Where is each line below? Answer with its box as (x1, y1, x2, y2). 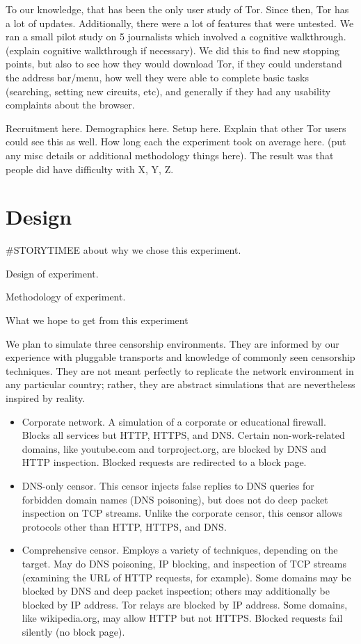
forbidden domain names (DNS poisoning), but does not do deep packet (22, 492, 328, 506)
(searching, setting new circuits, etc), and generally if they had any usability (6, 83, 331, 98)
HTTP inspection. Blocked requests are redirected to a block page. (22, 455, 307, 469)
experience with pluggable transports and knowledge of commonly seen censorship (6, 350, 355, 364)
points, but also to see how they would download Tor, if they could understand (6, 56, 342, 71)
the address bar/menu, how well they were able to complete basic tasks (6, 70, 309, 84)
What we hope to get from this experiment (6, 313, 188, 328)
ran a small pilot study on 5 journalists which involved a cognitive (6, 29, 287, 44)
